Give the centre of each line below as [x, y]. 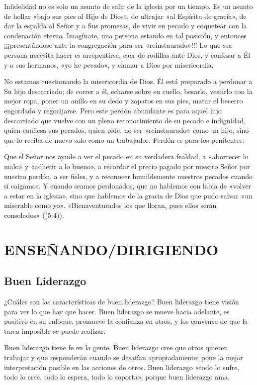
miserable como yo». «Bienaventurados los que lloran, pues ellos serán [110, 205]
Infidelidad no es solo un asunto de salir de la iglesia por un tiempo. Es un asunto [128, 6]
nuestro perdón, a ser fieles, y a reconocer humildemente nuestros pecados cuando [128, 176]
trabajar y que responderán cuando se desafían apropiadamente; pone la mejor [124, 357]
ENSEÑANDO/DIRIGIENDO [111, 249]
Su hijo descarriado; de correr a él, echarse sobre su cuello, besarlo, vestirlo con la [128, 91]
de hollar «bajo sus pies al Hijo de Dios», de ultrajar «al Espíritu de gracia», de [125, 16]
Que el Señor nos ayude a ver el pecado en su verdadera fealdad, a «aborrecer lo [126, 156]
